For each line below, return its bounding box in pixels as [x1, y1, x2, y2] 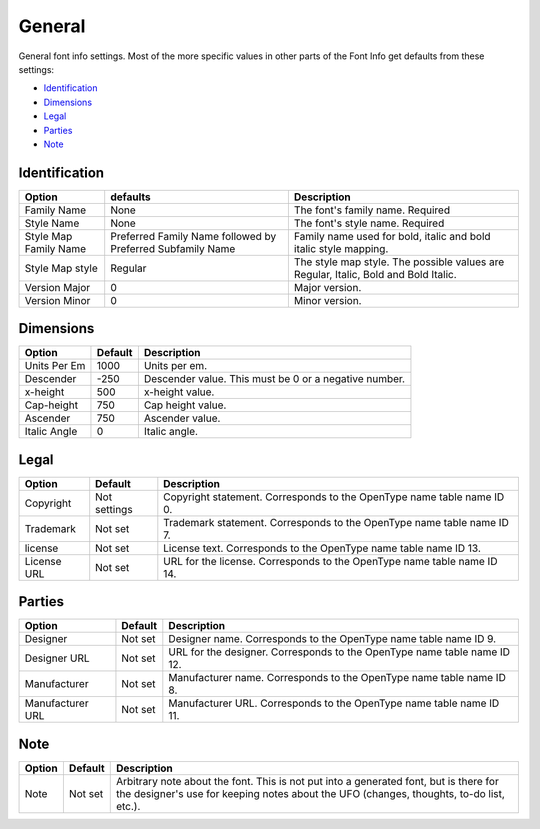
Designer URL [24, 651, 90, 665]
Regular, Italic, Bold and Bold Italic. [293, 267, 457, 281]
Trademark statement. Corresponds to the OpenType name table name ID [163, 515, 509, 529]
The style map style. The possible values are [293, 255, 505, 269]
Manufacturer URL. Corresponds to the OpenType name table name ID [168, 696, 500, 710]
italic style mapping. [293, 241, 389, 255]
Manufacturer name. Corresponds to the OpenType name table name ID [168, 671, 507, 685]
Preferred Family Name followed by [110, 229, 277, 243]
